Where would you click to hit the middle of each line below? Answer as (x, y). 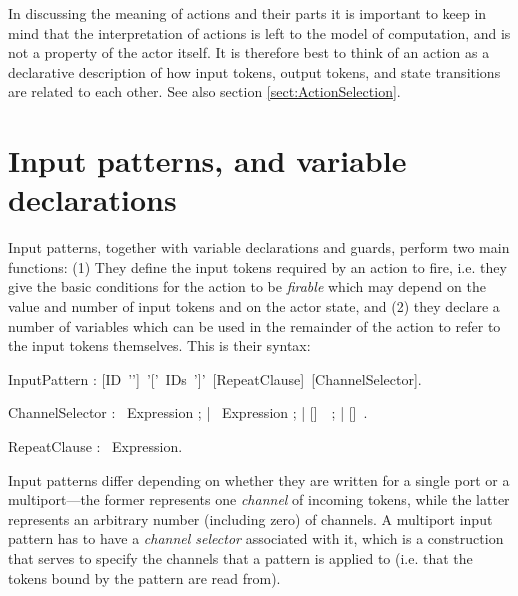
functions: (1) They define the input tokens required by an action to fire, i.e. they (257, 266)
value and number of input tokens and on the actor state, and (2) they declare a (254, 306)
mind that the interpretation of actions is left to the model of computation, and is (259, 32)
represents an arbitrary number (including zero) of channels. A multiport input (250, 518)
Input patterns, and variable (207, 160)
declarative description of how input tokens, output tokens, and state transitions (254, 71)
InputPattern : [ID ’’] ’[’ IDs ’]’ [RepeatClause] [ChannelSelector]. (215, 378)
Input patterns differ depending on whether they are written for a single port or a (259, 479)
